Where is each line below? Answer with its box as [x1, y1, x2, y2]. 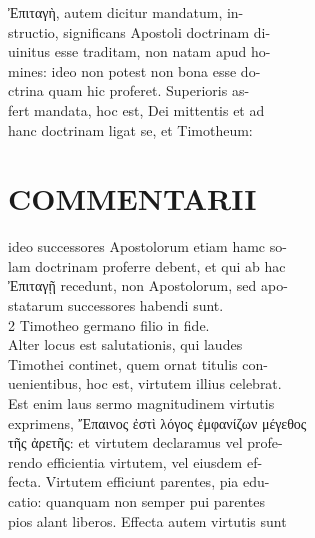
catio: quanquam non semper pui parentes [8, 491, 265, 511]
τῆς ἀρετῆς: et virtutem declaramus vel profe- [8, 432, 283, 453]
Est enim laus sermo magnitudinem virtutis [8, 393, 275, 414]
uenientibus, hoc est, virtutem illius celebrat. [8, 373, 282, 394]
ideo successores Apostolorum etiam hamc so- [8, 236, 287, 257]
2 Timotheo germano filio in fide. [8, 314, 210, 335]
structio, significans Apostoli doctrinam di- [8, 21, 271, 42]
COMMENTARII [8, 178, 257, 219]
